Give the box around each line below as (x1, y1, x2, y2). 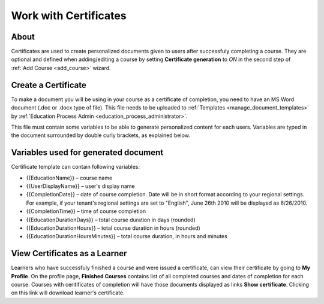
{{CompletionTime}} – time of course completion (26, 208, 146, 215)
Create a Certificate (11, 80, 86, 90)
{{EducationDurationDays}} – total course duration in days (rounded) (26, 216, 196, 223)
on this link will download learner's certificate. (11, 289, 125, 296)
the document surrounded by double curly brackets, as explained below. (11, 132, 190, 139)
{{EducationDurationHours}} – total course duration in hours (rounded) (26, 224, 200, 232)
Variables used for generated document (11, 147, 164, 158)
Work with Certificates (11, 9, 127, 22)
